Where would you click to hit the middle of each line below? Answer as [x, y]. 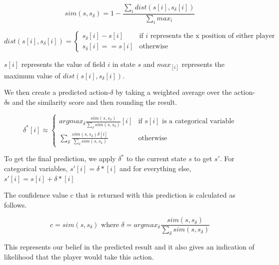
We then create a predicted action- [57, 92]
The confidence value [36, 195]
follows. [15, 204]
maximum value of [32, 75]
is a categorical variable [198, 122]
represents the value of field [63, 64]
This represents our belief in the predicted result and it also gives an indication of [129, 247]
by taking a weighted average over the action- [185, 92]
